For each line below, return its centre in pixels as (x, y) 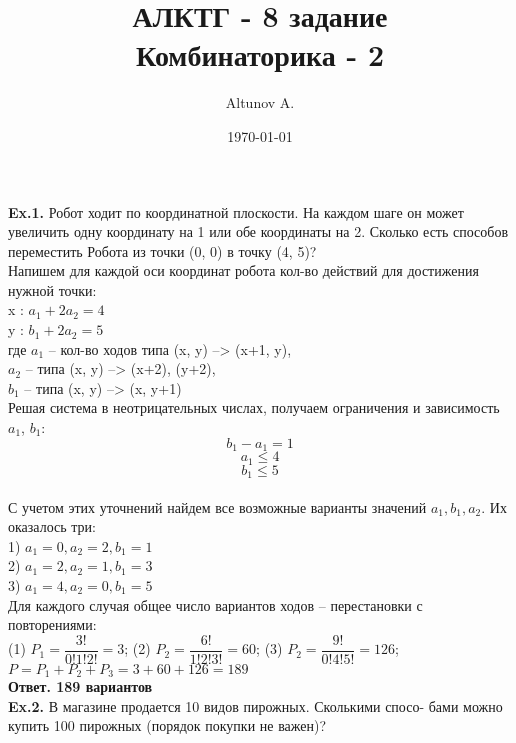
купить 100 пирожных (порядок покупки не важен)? (167, 725)
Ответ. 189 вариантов (80, 686)
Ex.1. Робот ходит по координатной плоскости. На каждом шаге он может (236, 211)
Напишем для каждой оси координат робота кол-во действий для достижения (243, 270)
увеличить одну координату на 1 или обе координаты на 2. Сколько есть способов (258, 231)
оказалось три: (52, 526)
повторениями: (52, 624)
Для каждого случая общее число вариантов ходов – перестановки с (215, 604)
